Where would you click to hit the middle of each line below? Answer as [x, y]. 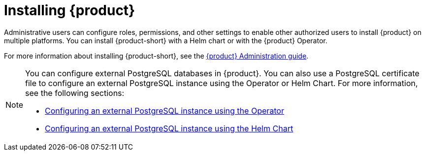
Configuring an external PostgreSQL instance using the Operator [164, 110]
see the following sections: [75, 93]
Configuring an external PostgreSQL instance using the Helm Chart [169, 128]
